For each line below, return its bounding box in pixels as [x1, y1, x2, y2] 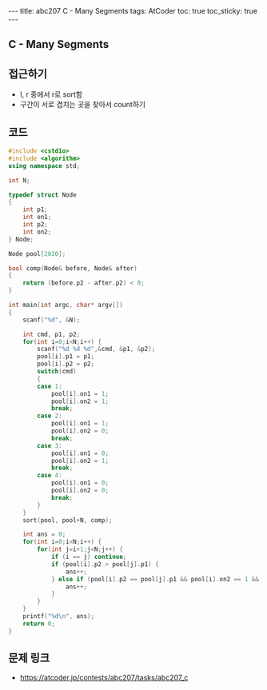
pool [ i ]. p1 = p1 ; [37, 353, 94, 361]
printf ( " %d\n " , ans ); [22, 612, 94, 620]
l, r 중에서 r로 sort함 [19, 90, 82, 99]
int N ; [8, 176, 30, 185]
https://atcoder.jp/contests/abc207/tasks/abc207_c [19, 673, 189, 683]
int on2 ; [22, 228, 52, 236]
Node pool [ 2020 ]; [8, 249, 66, 257]
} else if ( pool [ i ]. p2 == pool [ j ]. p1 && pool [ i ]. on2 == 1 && [50, 575, 260, 583]
